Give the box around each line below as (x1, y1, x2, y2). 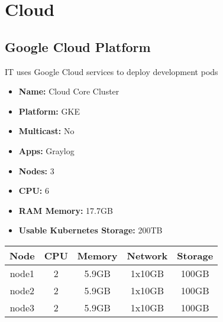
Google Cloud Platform (5, 37, 151, 56)
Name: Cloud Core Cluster (18, 85, 119, 97)
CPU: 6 (18, 184, 49, 197)
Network (127, 248, 168, 262)
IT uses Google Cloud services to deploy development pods (5, 65, 218, 77)
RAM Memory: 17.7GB (18, 204, 113, 216)
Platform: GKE (18, 105, 80, 117)
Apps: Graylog (18, 144, 75, 157)
